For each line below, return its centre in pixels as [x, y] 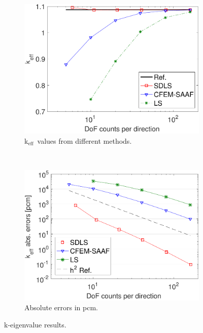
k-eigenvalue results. [35, 325]
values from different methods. [84, 140]
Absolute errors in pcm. [61, 307]
